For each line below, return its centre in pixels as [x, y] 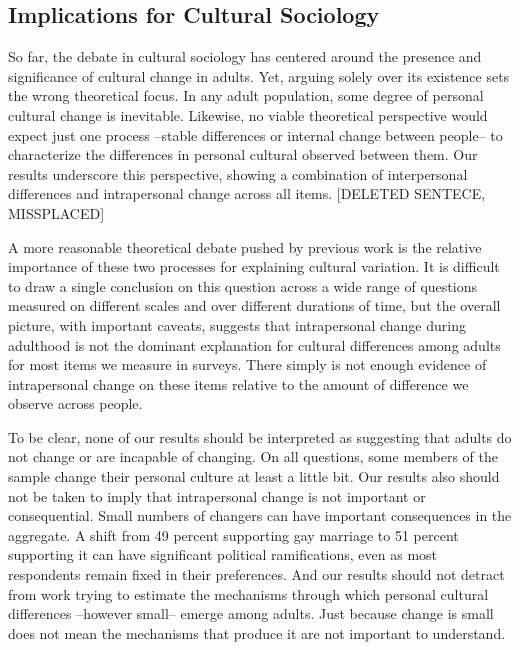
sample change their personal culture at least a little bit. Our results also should [254, 476]
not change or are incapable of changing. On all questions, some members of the [253, 456]
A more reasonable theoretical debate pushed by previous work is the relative [245, 246]
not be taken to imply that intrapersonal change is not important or [217, 495]
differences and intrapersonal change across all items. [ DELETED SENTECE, [247, 193]
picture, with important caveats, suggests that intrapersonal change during [237, 324]
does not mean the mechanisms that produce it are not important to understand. [257, 632]
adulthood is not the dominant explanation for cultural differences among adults [254, 344]
